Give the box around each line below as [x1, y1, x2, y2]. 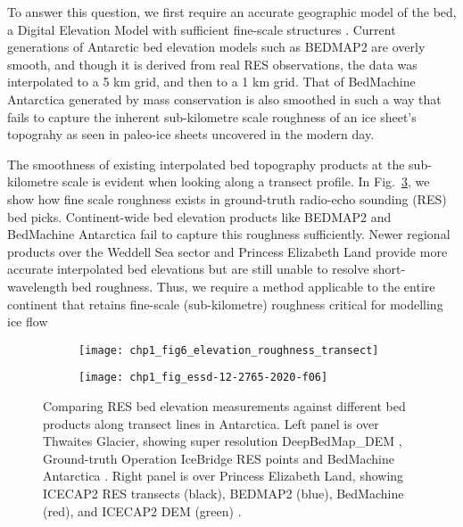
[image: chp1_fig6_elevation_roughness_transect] [79, 343, 379, 357]
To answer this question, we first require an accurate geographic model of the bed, [7, 3, 457, 21]
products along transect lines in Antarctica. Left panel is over [43, 414, 379, 432]
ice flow [7, 312, 48, 331]
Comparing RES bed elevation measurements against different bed [43, 397, 406, 415]
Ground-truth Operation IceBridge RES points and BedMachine [43, 449, 394, 467]
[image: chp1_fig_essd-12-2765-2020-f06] [79, 371, 328, 384]
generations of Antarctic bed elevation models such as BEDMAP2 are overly [7, 37, 426, 56]
